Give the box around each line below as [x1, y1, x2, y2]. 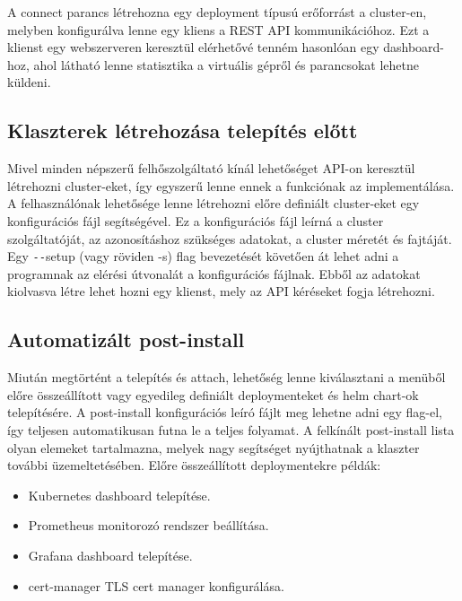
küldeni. [7, 73, 51, 91]
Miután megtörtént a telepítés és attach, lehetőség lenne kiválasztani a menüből [7, 368, 446, 387]
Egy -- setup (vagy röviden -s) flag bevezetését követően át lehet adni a [7, 247, 399, 266]
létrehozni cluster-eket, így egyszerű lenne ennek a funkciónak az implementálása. [7, 176, 455, 195]
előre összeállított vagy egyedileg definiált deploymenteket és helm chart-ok [7, 385, 419, 404]
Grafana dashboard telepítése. [28, 545, 193, 564]
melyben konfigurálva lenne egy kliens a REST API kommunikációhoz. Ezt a [7, 20, 430, 39]
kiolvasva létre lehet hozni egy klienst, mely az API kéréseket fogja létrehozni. [7, 282, 435, 300]
